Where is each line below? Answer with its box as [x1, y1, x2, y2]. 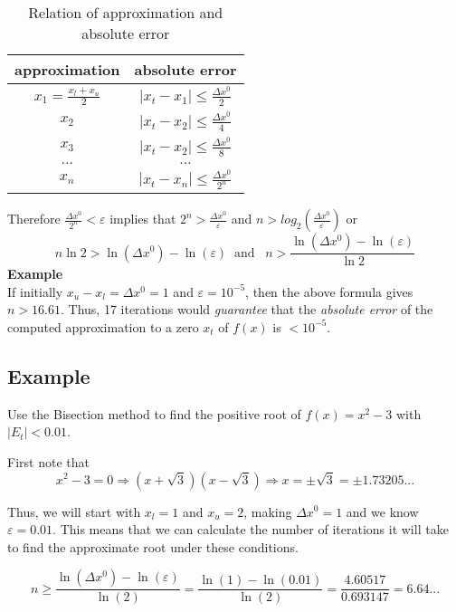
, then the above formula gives [245, 282, 413, 301]
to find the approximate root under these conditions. [7, 537, 299, 556]
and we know [346, 502, 419, 521]
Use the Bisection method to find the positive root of [7, 404, 301, 423]
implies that [109, 209, 176, 228]
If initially [7, 282, 63, 301]
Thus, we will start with [7, 502, 141, 521]
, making [243, 502, 292, 521]
